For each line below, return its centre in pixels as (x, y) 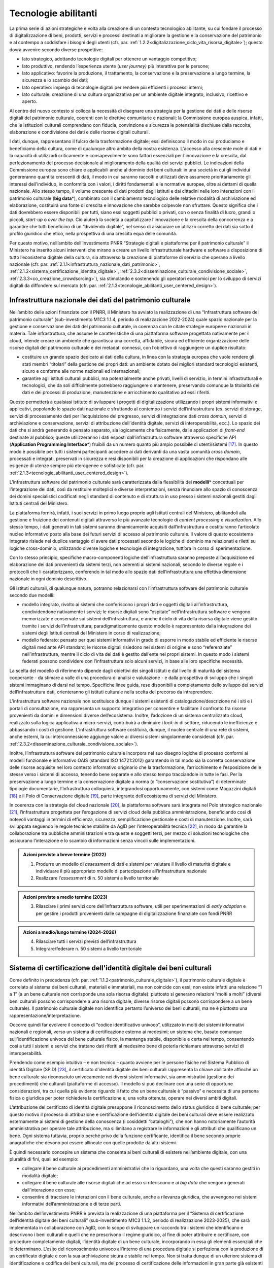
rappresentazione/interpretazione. (45, 1015)
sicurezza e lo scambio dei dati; (55, 80)
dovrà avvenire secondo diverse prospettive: (56, 49)
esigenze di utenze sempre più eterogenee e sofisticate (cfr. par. (77, 466)
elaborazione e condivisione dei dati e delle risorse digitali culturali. (80, 132)
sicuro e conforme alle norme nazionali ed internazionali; (81, 371)
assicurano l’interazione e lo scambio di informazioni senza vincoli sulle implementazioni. (102, 840)
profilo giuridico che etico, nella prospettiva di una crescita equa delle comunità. (93, 234)
